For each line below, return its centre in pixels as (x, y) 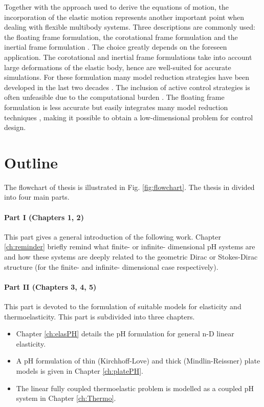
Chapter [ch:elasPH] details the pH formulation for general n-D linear (125, 334)
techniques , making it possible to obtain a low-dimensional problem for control (129, 117)
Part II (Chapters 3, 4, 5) (50, 286)
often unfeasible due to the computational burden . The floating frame (114, 97)
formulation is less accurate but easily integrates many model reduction (116, 107)
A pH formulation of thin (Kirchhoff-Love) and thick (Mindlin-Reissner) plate (138, 361)
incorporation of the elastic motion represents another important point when (124, 17)
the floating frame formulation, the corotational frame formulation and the (121, 37)
